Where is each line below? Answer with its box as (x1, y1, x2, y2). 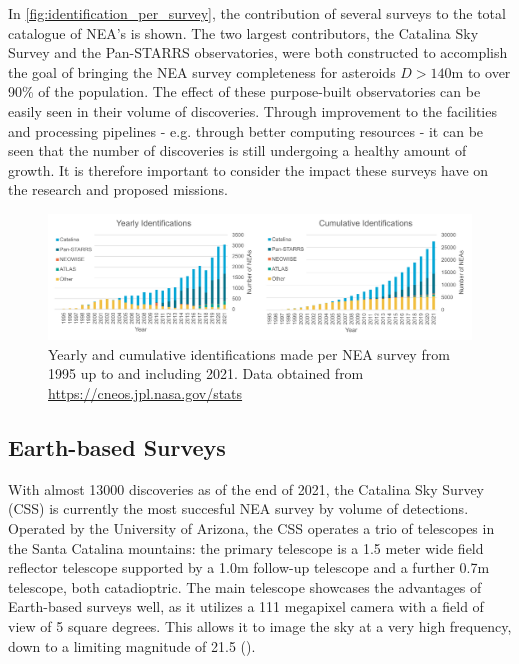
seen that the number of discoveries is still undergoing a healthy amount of (8, 140, 467, 161)
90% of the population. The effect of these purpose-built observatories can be (8, 81, 481, 102)
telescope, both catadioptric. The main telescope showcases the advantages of (8, 576, 482, 597)
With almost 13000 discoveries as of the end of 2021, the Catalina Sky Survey (8, 478, 484, 499)
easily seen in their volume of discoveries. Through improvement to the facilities (8, 100, 497, 121)
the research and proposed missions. (8, 179, 228, 200)
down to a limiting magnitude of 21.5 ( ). (8, 635, 256, 656)
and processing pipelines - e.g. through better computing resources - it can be (8, 120, 484, 141)
